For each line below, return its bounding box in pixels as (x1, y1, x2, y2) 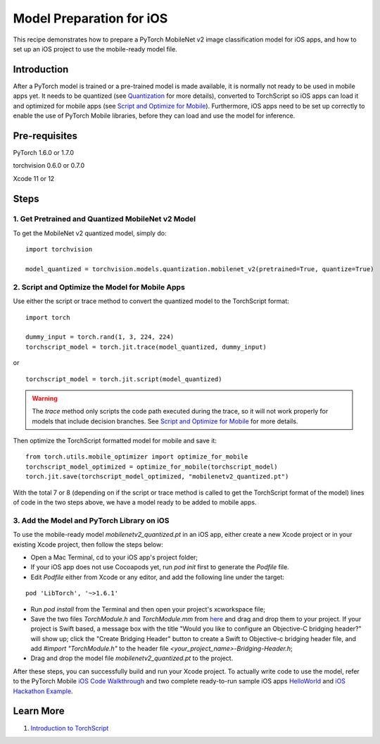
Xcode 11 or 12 (13, 174, 55, 182)
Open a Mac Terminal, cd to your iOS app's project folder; (30, 553, 198, 562)
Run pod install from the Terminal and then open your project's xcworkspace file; (30, 604, 265, 613)
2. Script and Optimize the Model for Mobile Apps (13, 282, 186, 292)
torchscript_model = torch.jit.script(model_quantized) (25, 375, 222, 383)
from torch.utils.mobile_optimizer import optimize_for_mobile (25, 453, 248, 461)
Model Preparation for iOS (13, 11, 168, 26)
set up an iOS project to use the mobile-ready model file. (13, 44, 177, 53)
